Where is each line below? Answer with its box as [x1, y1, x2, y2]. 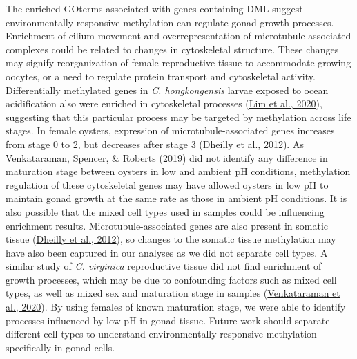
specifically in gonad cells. [6, 340, 115, 354]
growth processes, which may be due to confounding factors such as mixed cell [6, 272, 337, 286]
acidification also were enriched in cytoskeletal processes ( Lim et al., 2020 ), [6, 96, 322, 111]
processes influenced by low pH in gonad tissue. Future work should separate [6, 313, 330, 327]
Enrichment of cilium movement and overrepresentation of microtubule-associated [6, 28, 351, 43]
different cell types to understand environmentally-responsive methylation [6, 326, 317, 341]
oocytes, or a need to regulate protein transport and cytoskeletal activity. [6, 68, 316, 83]
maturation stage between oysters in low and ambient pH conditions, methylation [6, 164, 351, 178]
